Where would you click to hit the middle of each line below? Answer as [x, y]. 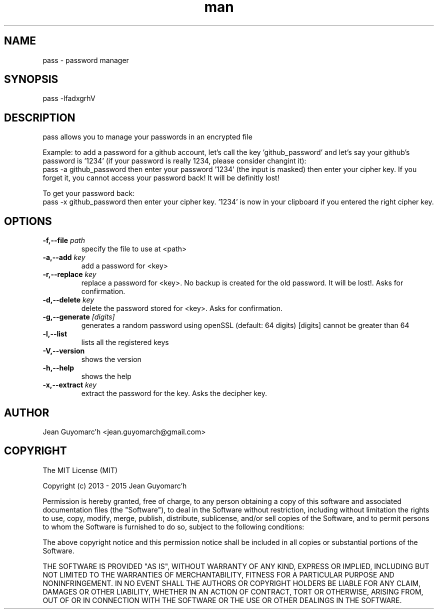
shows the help [106, 376]
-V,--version [64, 351]
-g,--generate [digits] [79, 317]
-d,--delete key [68, 300]
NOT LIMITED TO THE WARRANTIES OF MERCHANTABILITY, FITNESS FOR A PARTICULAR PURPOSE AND [218, 574]
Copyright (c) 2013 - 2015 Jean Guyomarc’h [115, 485]
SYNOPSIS [31, 79]
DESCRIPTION [40, 117]
